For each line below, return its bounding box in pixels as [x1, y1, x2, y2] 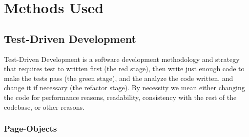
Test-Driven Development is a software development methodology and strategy [4, 54, 240, 64]
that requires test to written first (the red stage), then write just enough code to [4, 63, 245, 74]
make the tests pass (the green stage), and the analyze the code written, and [4, 73, 233, 83]
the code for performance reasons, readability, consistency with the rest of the [4, 92, 237, 102]
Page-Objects [4, 122, 57, 135]
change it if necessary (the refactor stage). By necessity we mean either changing [4, 82, 245, 93]
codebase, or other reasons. [4, 101, 84, 112]
